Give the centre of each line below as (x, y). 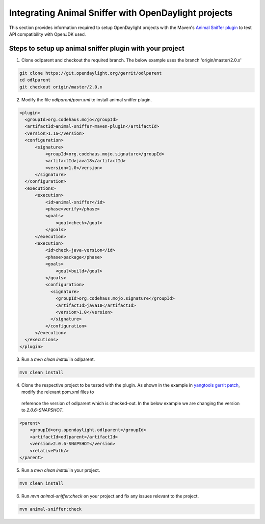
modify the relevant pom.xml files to (58, 392)
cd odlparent (35, 80)
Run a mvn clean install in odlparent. (58, 359)
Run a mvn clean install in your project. (61, 470)
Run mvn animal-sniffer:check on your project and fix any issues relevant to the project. (110, 496)
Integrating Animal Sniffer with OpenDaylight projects (121, 13)
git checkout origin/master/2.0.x (61, 87)
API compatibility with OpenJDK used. (48, 34)
